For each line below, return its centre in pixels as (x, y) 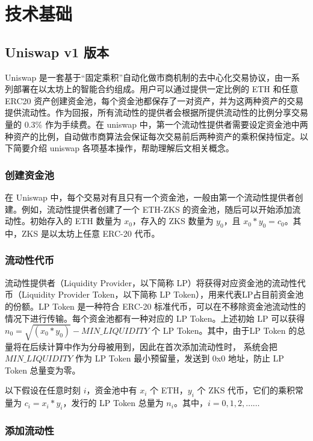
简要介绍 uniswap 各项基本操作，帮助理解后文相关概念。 (123, 148)
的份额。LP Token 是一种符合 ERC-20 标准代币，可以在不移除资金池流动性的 (156, 306)
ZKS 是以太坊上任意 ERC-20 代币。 (91, 233)
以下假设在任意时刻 (43, 390)
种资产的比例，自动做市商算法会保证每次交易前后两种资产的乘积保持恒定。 (152, 136)
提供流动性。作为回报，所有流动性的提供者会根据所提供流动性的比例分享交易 (156, 112)
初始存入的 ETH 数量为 (76, 221)
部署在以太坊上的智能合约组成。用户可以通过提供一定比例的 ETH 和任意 (156, 89)
